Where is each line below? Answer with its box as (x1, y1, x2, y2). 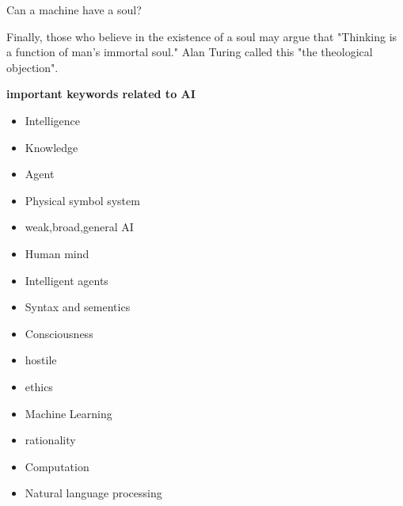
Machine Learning (25, 405, 112, 421)
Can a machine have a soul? (6, 2, 142, 17)
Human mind (25, 245, 89, 261)
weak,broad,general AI (25, 219, 134, 235)
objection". (6, 59, 59, 75)
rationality (25, 432, 76, 448)
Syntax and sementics (25, 299, 131, 315)
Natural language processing (25, 485, 162, 501)
